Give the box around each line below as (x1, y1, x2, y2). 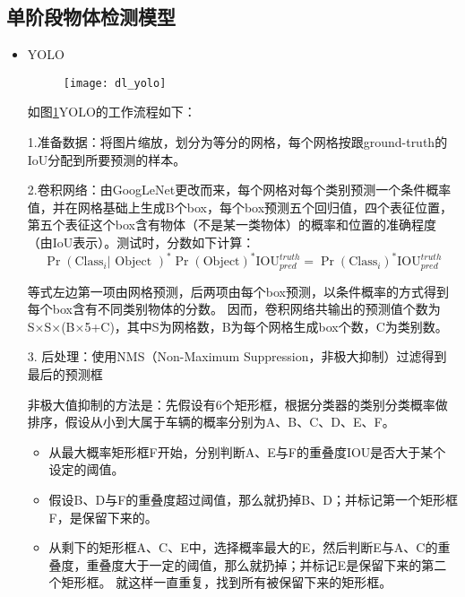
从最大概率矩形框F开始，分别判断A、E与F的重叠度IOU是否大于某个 (48, 442, 446, 461)
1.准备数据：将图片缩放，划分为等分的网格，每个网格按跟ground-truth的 (27, 133, 448, 151)
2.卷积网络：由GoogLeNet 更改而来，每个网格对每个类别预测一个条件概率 (27, 180, 452, 199)
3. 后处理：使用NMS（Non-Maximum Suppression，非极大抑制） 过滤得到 (27, 347, 447, 366)
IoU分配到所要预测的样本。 (27, 150, 186, 169)
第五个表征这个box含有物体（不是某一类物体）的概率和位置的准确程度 (27, 215, 436, 234)
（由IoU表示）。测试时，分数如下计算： (27, 233, 255, 252)
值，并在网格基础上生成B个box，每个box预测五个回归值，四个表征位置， (27, 197, 453, 216)
